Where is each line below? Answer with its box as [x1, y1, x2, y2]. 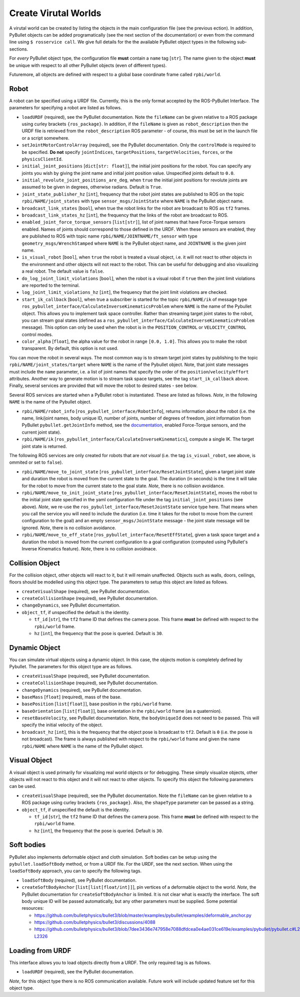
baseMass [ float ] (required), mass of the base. [21, 694, 122, 700]
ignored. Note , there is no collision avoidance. [21, 524, 116, 531]
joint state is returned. [21, 443, 67, 449]
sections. [9, 46, 28, 52]
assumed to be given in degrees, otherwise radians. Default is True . [21, 184, 162, 190]
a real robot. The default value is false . [21, 268, 104, 274]
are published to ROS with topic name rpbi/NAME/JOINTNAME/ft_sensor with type [21, 233, 197, 239]
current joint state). [21, 429, 61, 435]
